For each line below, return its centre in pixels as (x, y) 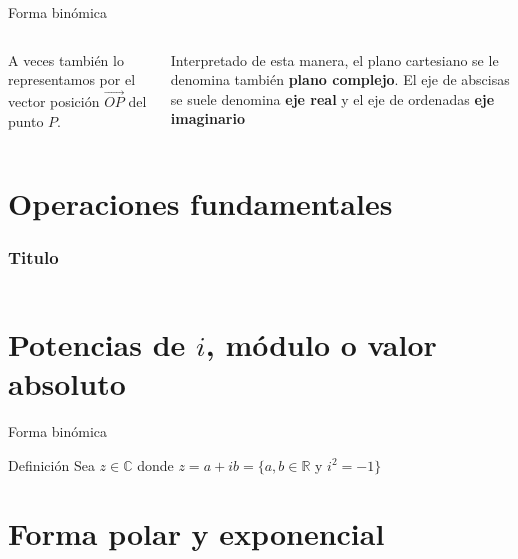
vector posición (54, 101)
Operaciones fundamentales (200, 203)
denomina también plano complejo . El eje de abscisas (340, 79)
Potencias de (97, 343)
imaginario (207, 118)
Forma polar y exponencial (196, 533)
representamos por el (72, 79)
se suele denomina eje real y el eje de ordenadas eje (332, 98)
